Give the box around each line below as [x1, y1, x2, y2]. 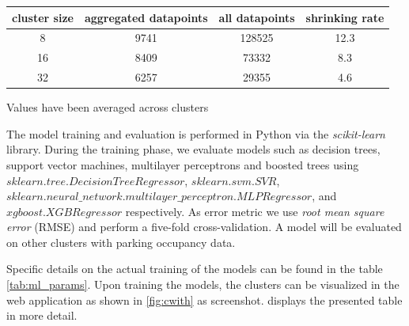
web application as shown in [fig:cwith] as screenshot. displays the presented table [6, 291, 403, 308]
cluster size [12, 9, 74, 25]
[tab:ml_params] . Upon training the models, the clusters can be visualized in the [6, 276, 400, 293]
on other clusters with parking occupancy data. [6, 233, 236, 250]
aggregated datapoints [84, 9, 208, 25]
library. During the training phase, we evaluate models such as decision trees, [6, 141, 381, 157]
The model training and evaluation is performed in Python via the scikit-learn [6, 125, 385, 142]
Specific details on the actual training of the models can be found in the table [6, 260, 383, 277]
